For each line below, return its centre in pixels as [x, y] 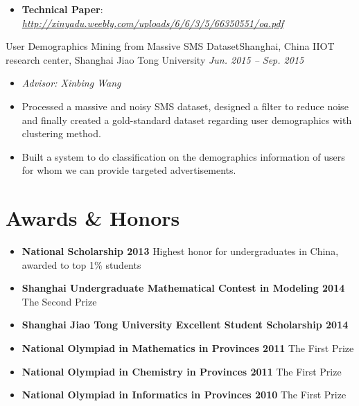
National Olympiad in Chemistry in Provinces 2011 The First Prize [182, 371]
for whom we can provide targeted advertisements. [129, 170]
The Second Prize [59, 301]
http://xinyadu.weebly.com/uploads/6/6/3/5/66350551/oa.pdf [152, 23]
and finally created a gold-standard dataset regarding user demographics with [187, 120]
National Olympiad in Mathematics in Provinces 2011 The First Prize [188, 348]
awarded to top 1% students [81, 264]
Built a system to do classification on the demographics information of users [183, 156]
